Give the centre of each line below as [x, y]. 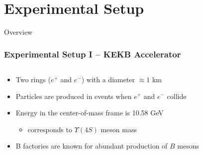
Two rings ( [33, 79]
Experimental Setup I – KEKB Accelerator [93, 54]
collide [177, 96]
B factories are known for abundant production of [92, 146]
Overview [18, 32]
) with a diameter [108, 79]
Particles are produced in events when [74, 96]
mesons [188, 146]
